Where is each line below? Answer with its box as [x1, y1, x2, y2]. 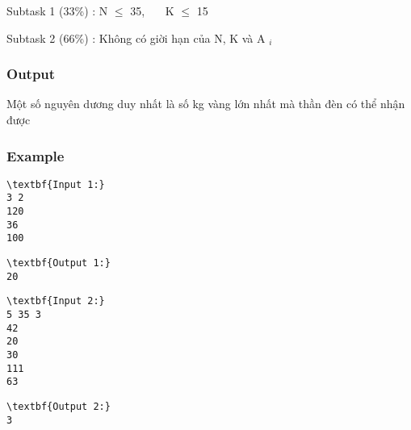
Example [6, 145, 65, 165]
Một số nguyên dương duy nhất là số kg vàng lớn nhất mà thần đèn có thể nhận [6, 95, 405, 112]
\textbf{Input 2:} [6, 295, 105, 307]
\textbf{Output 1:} [6, 257, 111, 269]
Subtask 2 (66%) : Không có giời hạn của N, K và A [6, 29, 266, 46]
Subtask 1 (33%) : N [6, 2, 108, 19]
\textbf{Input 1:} [6, 178, 105, 190]
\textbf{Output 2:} [6, 401, 111, 412]
